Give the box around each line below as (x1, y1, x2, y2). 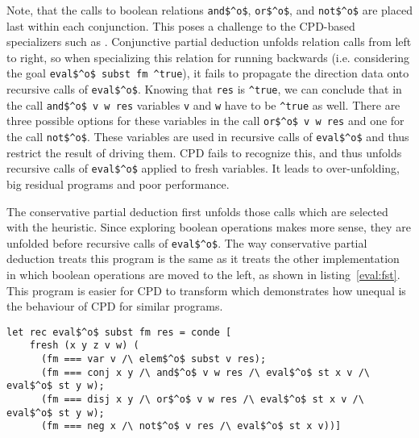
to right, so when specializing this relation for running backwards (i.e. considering (6, 48, 409, 65)
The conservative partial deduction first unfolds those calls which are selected (6, 202, 388, 219)
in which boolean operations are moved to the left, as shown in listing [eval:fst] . (6, 266, 400, 282)
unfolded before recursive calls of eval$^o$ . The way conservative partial (6, 234, 367, 251)
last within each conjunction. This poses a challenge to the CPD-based (6, 17, 355, 34)
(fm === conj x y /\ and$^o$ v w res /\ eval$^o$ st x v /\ (40, 366, 371, 378)
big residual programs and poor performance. (6, 175, 230, 192)
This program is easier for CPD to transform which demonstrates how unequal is (6, 282, 406, 298)
